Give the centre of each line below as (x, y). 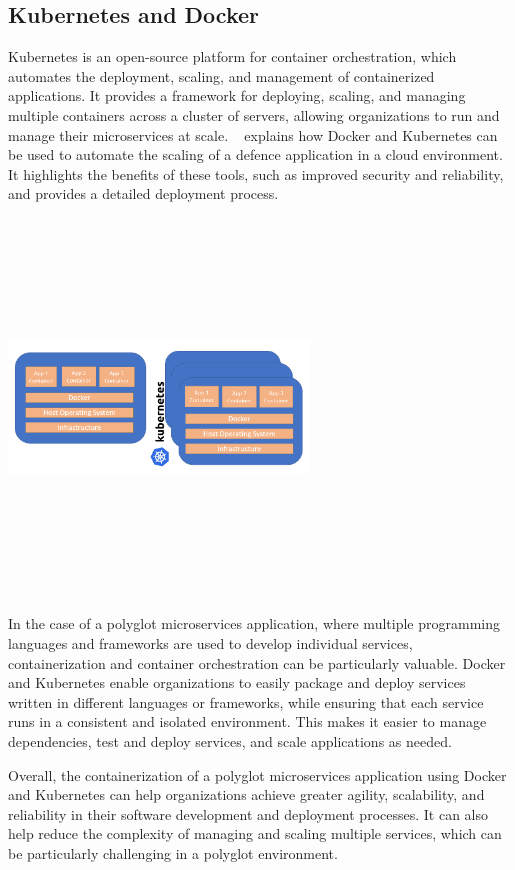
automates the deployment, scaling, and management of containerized (221, 75)
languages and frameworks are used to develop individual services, (210, 643)
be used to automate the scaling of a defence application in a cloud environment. (255, 154)
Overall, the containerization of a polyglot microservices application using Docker (257, 774)
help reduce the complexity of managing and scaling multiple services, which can (255, 833)
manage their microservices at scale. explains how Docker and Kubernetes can (253, 134)
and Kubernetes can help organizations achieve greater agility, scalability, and (246, 794)
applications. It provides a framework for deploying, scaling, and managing (237, 95)
